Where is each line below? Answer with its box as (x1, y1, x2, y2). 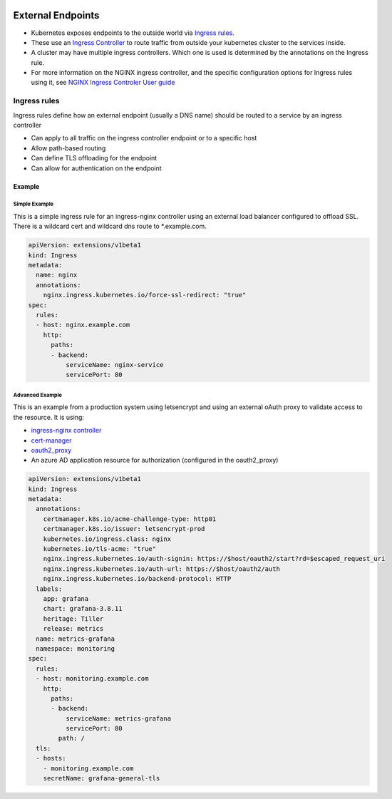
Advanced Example (13, 391, 62, 398)
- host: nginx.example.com (36, 321, 130, 329)
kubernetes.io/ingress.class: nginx (43, 535, 171, 543)
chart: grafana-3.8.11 (43, 604, 123, 613)
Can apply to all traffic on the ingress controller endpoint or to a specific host (31, 134, 257, 143)
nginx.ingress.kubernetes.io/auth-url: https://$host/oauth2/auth (43, 565, 281, 573)
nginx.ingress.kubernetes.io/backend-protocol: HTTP (43, 574, 232, 583)
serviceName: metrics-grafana (65, 714, 171, 723)
